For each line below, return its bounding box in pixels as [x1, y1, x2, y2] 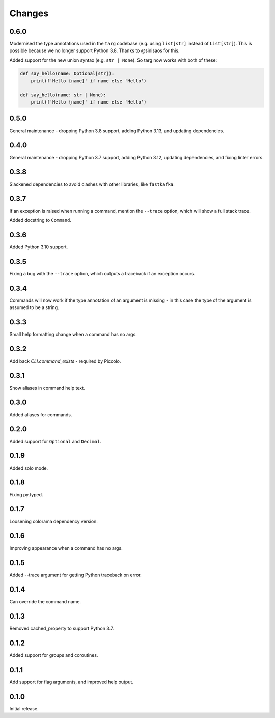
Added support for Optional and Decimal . [9, 438, 102, 444]
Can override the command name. [9, 599, 81, 605]
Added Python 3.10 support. [9, 244, 68, 250]
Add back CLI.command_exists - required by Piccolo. [9, 357, 121, 364]
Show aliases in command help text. [9, 384, 85, 391]
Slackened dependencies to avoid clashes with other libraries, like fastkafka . [9, 181, 175, 187]
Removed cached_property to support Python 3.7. [9, 625, 114, 631]
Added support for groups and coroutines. [9, 652, 98, 658]
